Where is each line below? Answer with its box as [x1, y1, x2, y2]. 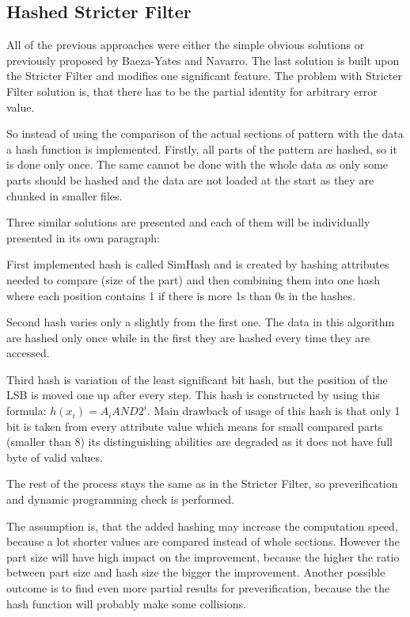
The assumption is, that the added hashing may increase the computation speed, [6, 517, 398, 534]
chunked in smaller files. [6, 187, 123, 204]
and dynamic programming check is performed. [6, 491, 235, 508]
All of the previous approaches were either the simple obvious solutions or [6, 36, 365, 53]
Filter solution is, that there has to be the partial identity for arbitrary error [6, 82, 378, 99]
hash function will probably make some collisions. [6, 595, 246, 611]
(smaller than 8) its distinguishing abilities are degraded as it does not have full [6, 433, 393, 450]
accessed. [6, 345, 50, 361]
